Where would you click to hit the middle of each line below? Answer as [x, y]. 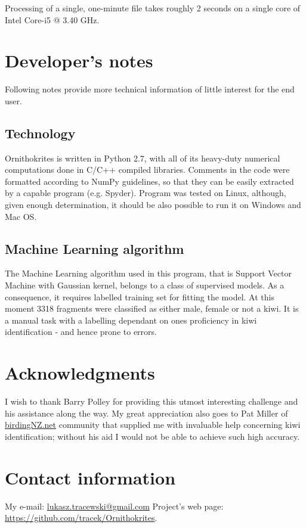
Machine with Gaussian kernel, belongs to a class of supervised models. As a [145, 285]
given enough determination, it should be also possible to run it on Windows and [153, 205]
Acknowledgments [80, 373]
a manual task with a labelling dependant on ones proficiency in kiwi [131, 320]
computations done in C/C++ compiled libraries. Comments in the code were [147, 170]
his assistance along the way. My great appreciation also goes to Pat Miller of [146, 413]
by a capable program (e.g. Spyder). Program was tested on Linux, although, [146, 193]
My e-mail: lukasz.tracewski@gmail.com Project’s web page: [114, 506]
